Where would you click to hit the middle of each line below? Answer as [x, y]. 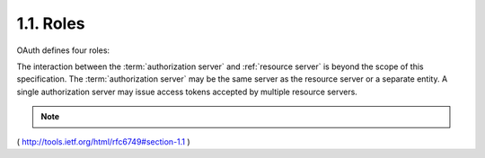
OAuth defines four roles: [63, 50]
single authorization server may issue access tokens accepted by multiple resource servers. [187, 92]
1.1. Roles [51, 23]
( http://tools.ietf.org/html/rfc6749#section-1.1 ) [103, 141]
